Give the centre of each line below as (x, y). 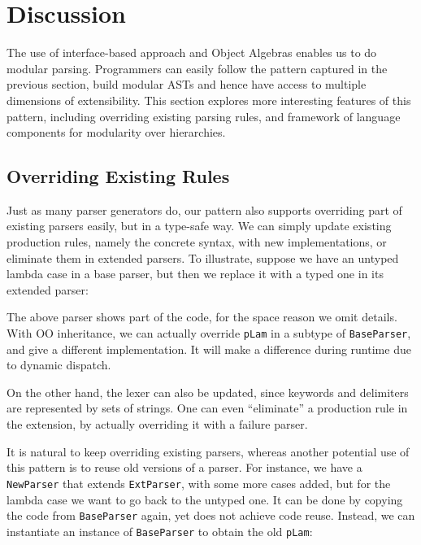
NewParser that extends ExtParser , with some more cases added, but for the (199, 483)
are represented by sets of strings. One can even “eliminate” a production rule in (207, 408)
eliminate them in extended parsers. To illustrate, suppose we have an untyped (203, 257)
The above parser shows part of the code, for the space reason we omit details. (202, 317)
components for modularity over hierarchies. (116, 132)
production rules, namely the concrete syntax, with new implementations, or (197, 242)
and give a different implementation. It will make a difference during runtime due (209, 349)
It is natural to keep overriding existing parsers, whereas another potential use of (208, 451)
